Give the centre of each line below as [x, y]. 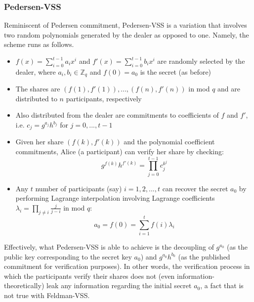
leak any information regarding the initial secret [119, 285]
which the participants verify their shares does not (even [89, 276]
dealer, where [36, 71]
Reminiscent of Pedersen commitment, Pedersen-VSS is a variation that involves [126, 25]
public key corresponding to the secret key [68, 256]
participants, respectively [104, 98]
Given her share [40, 142]
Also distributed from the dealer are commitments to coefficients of [117, 115]
